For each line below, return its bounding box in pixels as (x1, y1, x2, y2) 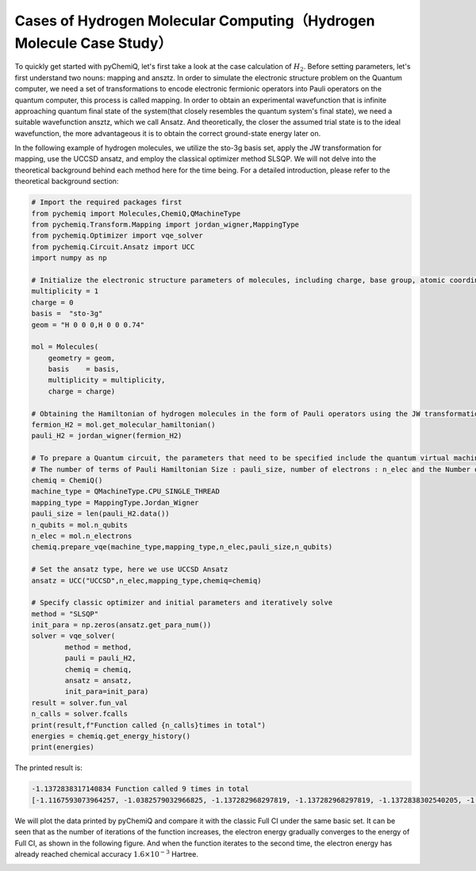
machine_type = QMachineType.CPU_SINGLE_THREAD (31, 487, 220, 496)
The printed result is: (14, 763, 83, 772)
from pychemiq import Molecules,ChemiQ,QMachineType (31, 209, 241, 218)
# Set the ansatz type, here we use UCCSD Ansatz (31, 565, 228, 574)
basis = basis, (48, 365, 120, 374)
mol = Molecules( (31, 343, 99, 351)
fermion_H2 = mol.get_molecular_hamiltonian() (31, 420, 216, 429)
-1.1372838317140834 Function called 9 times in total (31, 784, 249, 794)
